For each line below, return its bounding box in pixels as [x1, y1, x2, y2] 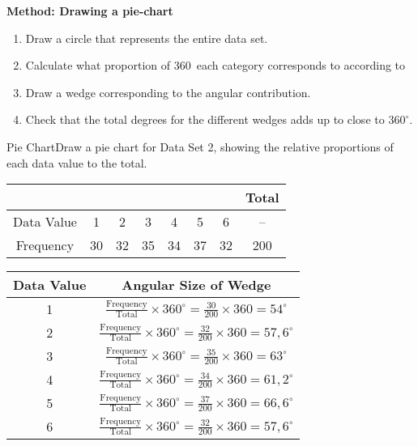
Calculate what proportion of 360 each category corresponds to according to [25, 57, 406, 74]
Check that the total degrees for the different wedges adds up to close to [25, 111, 385, 128]
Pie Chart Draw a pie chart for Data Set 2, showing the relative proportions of [6, 138, 394, 155]
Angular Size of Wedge [122, 275, 271, 295]
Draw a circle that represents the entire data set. [25, 29, 268, 46]
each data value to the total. [6, 154, 147, 171]
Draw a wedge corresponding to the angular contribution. [25, 83, 311, 100]
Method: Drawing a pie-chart [6, 2, 173, 19]
